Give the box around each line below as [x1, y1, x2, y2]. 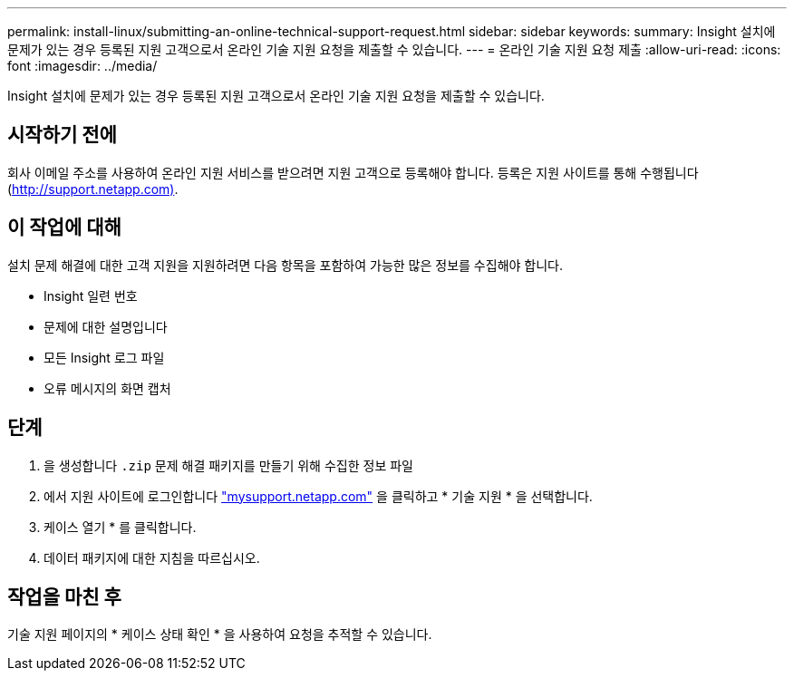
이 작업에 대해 [7, 216, 121, 239]
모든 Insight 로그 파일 [44, 349, 165, 365]
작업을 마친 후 [7, 585, 121, 608]
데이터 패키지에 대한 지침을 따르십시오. [44, 549, 260, 566]
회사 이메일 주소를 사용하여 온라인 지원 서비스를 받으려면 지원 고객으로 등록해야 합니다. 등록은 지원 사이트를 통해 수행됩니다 [7, 164, 699, 180]
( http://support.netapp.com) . [7, 180, 179, 197]
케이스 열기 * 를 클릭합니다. [44, 518, 197, 535]
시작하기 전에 [7, 123, 117, 147]
